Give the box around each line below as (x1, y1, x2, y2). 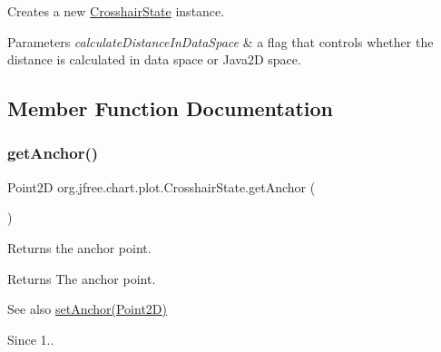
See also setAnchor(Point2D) (7, 299, 167, 318)
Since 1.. (7, 329, 54, 348)
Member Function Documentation (7, 94, 334, 122)
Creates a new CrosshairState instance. (7, 2, 225, 20)
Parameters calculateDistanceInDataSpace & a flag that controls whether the (7, 32, 434, 51)
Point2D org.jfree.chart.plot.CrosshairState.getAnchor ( (7, 177, 316, 196)
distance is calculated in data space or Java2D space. (7, 50, 301, 69)
